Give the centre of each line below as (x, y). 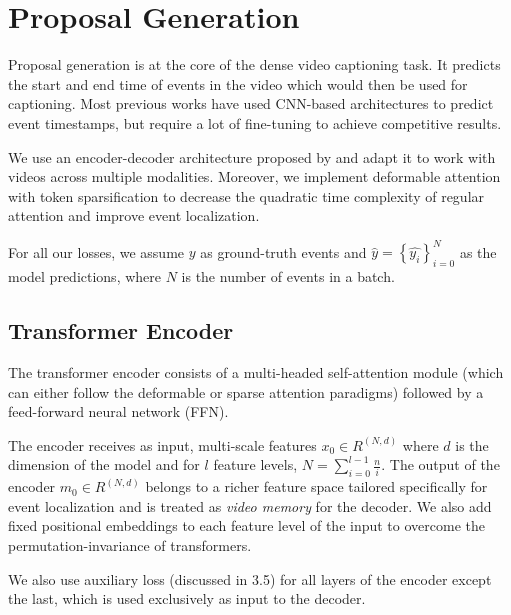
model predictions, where (84, 276)
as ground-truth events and (283, 251)
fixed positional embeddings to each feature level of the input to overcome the (246, 525)
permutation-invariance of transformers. (130, 544)
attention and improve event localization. (134, 215)
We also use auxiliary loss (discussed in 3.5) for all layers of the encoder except (250, 578)
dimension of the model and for (104, 464)
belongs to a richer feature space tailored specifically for (316, 486)
